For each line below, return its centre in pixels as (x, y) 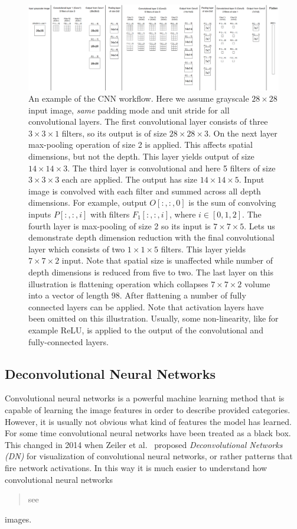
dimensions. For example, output (88, 202)
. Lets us (260, 225)
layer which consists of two (77, 249)
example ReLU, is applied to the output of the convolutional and (146, 330)
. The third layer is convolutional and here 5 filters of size (172, 168)
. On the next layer (243, 133)
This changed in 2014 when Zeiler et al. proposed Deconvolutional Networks (144, 444)
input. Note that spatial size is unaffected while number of (167, 260)
